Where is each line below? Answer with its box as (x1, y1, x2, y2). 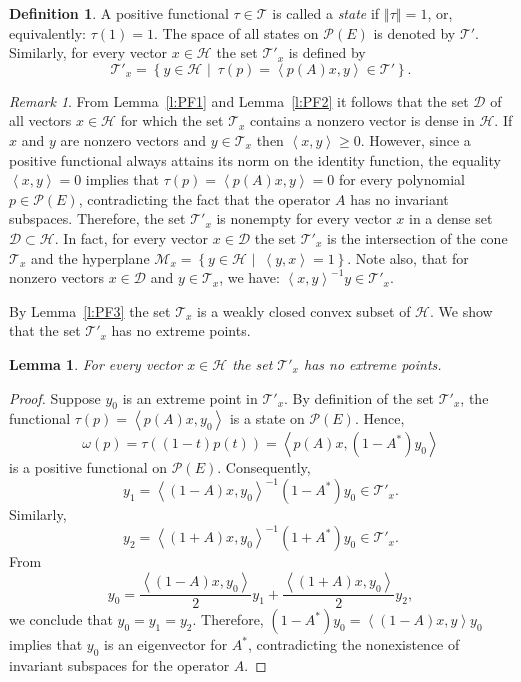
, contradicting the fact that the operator (78, 188, 331, 209)
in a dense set (409, 208, 493, 229)
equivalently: (9, 22, 87, 43)
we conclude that (9, 609, 113, 630)
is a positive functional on (9, 457, 168, 478)
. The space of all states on (153, 22, 319, 43)
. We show (430, 300, 493, 321)
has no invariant (350, 188, 449, 209)
